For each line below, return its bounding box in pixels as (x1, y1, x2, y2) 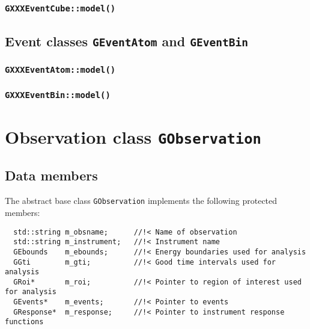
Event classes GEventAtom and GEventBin (5, 31, 248, 50)
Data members (5, 166, 98, 185)
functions (5, 318, 44, 327)
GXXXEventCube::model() (5, 3, 116, 13)
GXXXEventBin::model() (5, 90, 111, 100)
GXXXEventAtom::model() (5, 64, 116, 75)
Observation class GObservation (5, 124, 261, 149)
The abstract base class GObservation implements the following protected (5, 194, 278, 207)
